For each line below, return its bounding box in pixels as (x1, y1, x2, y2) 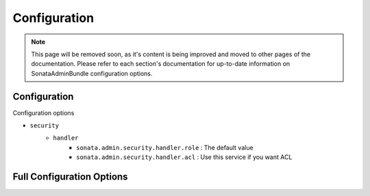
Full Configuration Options (12, 171, 128, 182)
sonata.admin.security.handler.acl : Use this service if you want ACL (76, 153, 293, 161)
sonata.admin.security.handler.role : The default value (76, 143, 254, 151)
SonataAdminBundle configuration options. (31, 69, 153, 77)
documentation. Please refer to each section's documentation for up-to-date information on (31, 60, 291, 68)
